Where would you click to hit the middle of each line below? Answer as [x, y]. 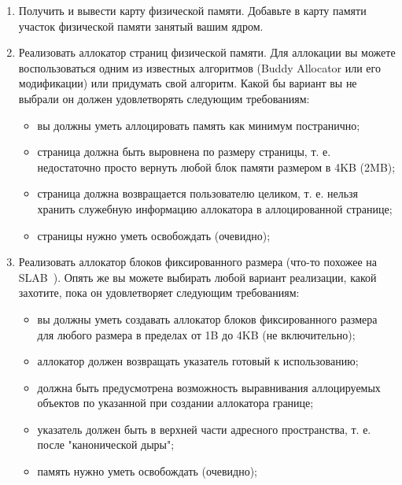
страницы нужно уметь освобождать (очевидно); [154, 235]
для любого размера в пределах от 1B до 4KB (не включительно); [196, 334]
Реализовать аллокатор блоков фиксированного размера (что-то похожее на [198, 262]
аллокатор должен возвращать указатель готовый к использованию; [198, 361]
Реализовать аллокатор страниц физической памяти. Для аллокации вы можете [207, 52]
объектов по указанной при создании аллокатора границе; [175, 403]
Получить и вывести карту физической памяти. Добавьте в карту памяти [192, 10]
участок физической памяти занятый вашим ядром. [141, 26]
